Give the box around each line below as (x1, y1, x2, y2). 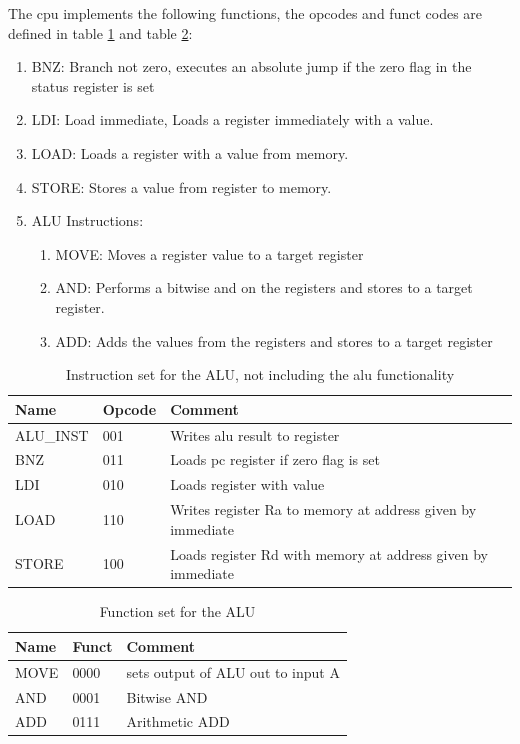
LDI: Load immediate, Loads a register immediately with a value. (31, 109, 434, 130)
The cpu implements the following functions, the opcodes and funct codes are (8, 3, 483, 23)
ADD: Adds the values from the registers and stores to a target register (55, 330, 493, 351)
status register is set (31, 75, 155, 96)
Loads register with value (170, 474, 325, 495)
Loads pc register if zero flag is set (170, 449, 380, 470)
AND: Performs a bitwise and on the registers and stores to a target (55, 277, 473, 298)
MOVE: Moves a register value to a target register (55, 243, 364, 264)
